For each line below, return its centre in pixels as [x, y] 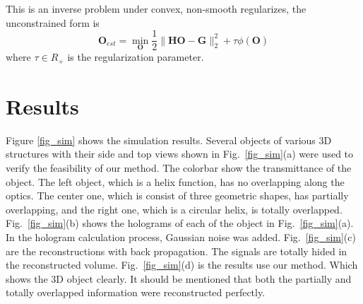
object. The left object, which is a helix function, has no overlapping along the [175, 181]
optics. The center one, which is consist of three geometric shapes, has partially [177, 195]
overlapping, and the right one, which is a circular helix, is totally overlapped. [174, 209]
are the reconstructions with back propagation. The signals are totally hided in [177, 251]
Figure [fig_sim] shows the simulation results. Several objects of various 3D [169, 140]
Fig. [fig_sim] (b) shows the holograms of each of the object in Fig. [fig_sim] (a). [180, 223]
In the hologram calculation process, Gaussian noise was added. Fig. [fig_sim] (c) [181, 236]
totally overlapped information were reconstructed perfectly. [136, 292]
